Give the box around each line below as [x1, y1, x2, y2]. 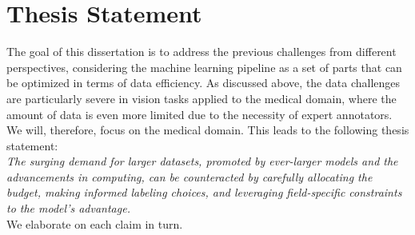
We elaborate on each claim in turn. [6, 215, 183, 232]
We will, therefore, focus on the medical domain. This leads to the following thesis [6, 121, 409, 138]
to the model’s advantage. [6, 200, 130, 217]
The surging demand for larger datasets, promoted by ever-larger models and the [6, 153, 398, 169]
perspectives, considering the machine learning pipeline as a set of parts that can [6, 58, 402, 75]
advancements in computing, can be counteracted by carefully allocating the [6, 168, 373, 185]
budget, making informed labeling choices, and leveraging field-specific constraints [6, 184, 402, 201]
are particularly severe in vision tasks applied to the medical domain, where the [6, 90, 397, 106]
